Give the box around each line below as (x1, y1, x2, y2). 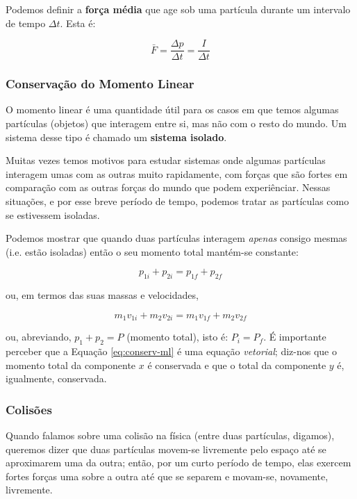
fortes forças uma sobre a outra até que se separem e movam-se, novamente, (6, 468, 329, 483)
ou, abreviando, (6, 329, 72, 344)
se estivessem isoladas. (6, 207, 100, 222)
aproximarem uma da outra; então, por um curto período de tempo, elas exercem (6, 455, 351, 470)
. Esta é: (60, 15, 96, 30)
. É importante (263, 329, 326, 344)
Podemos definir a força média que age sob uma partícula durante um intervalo (6, 2, 351, 16)
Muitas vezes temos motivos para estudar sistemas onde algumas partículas (6, 153, 326, 167)
